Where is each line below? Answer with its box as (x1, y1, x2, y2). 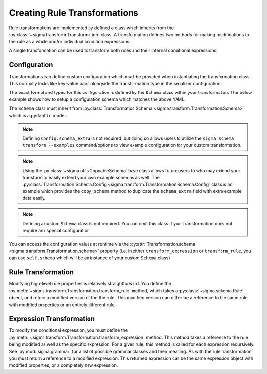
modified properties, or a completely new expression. (9, 362, 118, 368)
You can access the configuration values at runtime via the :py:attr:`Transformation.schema (9, 241, 195, 247)
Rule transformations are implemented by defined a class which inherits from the (9, 25, 174, 31)
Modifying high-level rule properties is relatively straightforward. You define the (9, 281, 172, 287)
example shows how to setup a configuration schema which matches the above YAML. (9, 96, 186, 102)
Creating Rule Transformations (9, 7, 138, 18)
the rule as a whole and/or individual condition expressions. (9, 39, 131, 45)
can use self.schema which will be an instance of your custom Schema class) (9, 255, 170, 261)
